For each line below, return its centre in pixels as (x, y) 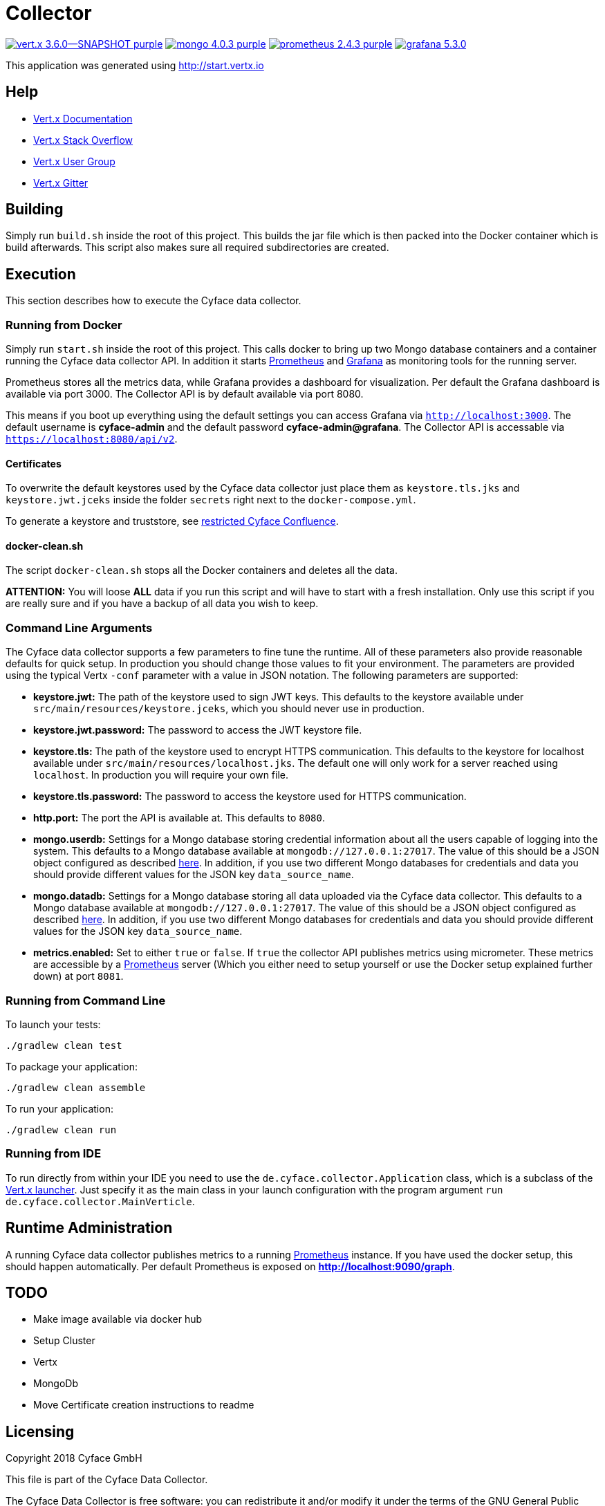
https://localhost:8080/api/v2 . (92, 439)
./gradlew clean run (61, 1129)
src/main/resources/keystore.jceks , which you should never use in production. (229, 709)
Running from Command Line (86, 1000)
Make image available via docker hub (118, 1319)
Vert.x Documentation (83, 118)
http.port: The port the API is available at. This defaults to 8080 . (179, 818)
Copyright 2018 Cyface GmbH (74, 1458)
